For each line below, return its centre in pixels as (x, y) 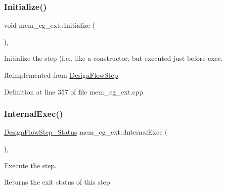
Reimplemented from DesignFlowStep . (62, 75)
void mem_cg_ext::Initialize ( (50, 25)
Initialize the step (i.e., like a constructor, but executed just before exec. (113, 58)
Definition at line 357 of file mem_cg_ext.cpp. (75, 91)
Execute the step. (30, 165)
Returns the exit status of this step (57, 182)
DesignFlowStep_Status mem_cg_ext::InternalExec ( (86, 132)
